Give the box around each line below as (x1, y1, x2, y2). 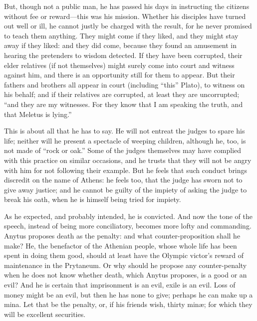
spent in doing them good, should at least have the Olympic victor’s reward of (4, 250, 244, 260)
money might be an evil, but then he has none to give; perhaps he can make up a (4, 289, 253, 299)
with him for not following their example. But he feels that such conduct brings (4, 164, 248, 175)
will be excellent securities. (4, 308, 86, 319)
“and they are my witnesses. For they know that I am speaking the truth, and (4, 98, 243, 109)
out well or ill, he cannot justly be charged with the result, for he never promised (4, 20, 252, 31)
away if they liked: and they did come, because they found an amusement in (4, 40, 237, 50)
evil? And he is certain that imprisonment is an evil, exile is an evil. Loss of (4, 279, 236, 290)
